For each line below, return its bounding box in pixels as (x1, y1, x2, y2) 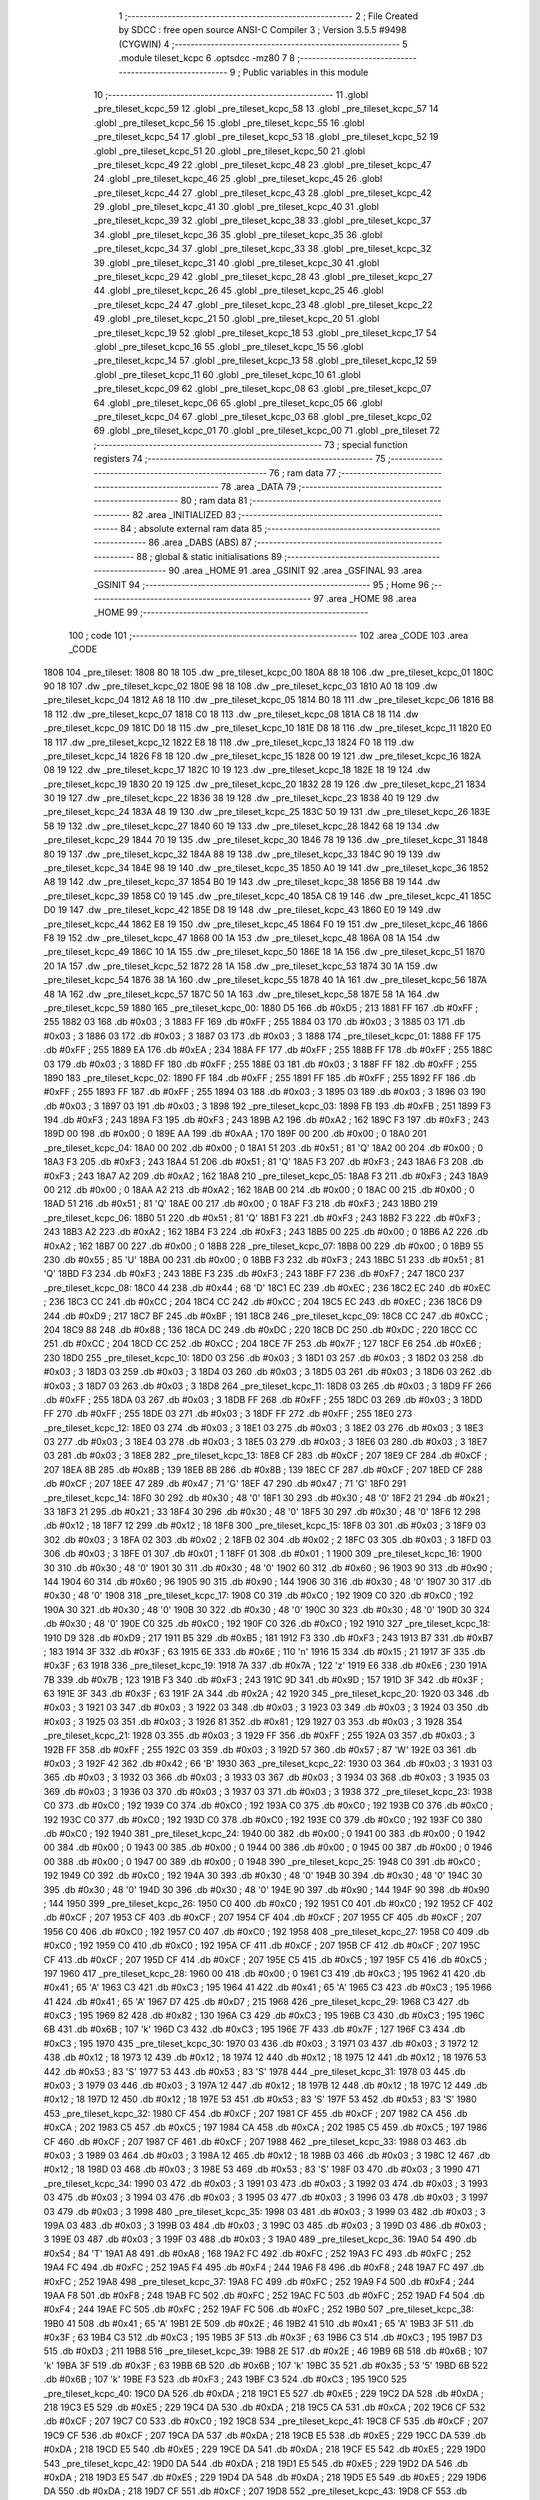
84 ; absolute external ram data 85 (120, 523, 263, 535)
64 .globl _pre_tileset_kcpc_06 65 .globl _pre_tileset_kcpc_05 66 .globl (93, 396, 383, 409)
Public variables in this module (242, 66, 369, 78)
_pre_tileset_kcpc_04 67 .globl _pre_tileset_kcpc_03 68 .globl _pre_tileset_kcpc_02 (93, 410, 432, 422)
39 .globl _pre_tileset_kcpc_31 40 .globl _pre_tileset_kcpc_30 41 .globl (93, 256, 380, 269)
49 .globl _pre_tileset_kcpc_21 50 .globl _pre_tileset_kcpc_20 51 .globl (93, 313, 380, 325)
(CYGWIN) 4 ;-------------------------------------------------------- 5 (118, 38, 409, 50)
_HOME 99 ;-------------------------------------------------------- (93, 606, 369, 619)
